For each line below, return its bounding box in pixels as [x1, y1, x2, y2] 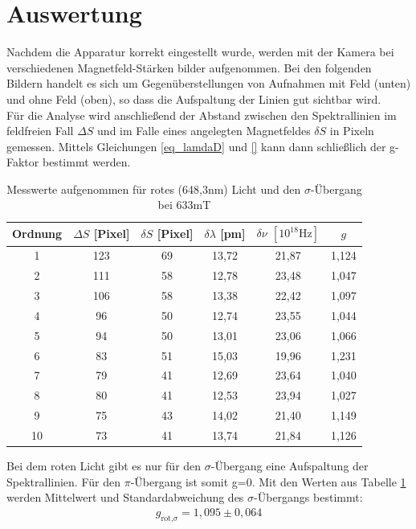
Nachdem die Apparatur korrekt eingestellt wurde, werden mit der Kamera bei [6, 43, 394, 60]
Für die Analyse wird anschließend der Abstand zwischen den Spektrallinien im [6, 106, 397, 123]
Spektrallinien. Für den [6, 473, 120, 490]
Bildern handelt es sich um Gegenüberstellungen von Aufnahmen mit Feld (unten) [6, 75, 411, 92]
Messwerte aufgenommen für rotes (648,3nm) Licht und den [6, 180, 301, 197]
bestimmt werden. [42, 154, 131, 170]
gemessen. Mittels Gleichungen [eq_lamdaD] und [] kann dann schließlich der [6, 137, 386, 154]
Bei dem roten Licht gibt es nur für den [6, 457, 202, 474]
